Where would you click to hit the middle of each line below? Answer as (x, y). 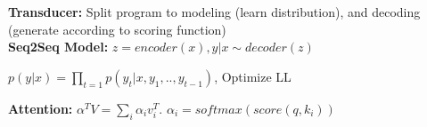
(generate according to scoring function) (117, 29)
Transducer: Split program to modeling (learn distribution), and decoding (214, 12)
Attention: (41, 108)
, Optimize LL (253, 76)
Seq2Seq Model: (58, 47)
